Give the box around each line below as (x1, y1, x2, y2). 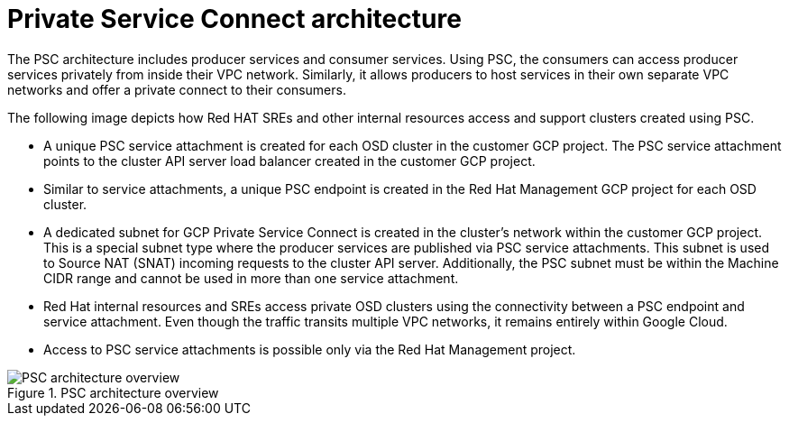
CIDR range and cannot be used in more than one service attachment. (43, 270, 459, 286)
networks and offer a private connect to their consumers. (7, 81, 346, 97)
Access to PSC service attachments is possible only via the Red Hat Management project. (43, 341, 576, 357)
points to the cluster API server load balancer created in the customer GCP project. (43, 152, 536, 169)
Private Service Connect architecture (7, 4, 462, 34)
